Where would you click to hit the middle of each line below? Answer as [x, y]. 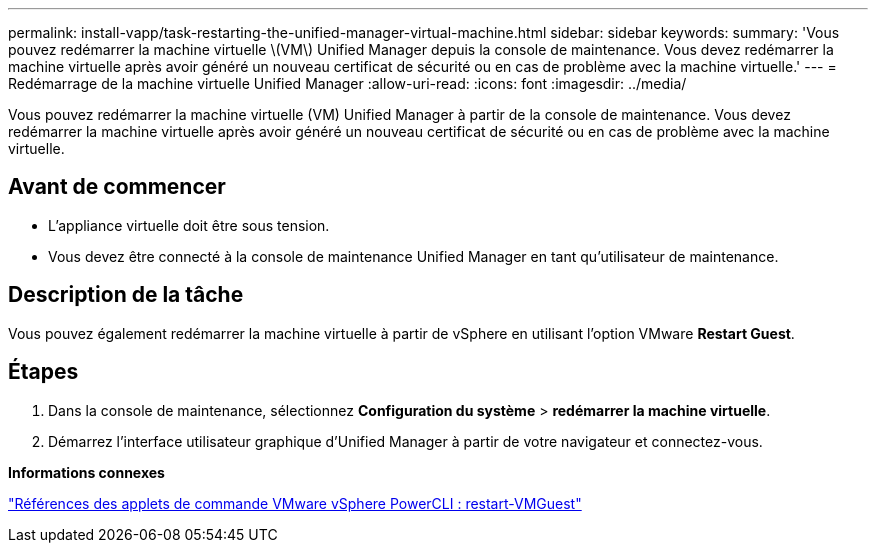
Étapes [43, 372]
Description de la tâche [126, 295]
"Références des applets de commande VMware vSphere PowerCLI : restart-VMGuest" [295, 503]
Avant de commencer [117, 187]
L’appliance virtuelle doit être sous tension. [189, 225]
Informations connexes [86, 472]
